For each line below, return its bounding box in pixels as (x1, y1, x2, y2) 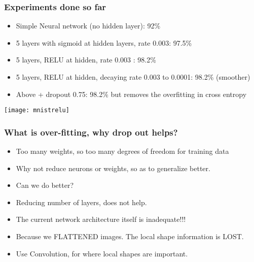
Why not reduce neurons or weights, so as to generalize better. (16, 162, 210, 173)
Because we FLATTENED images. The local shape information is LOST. (16, 231, 244, 242)
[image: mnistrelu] (4, 107, 69, 114)
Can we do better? (16, 180, 74, 190)
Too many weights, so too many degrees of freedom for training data (16, 146, 229, 156)
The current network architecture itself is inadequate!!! (16, 214, 186, 224)
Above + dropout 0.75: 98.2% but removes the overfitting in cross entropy (16, 88, 247, 99)
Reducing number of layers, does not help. (16, 196, 147, 207)
